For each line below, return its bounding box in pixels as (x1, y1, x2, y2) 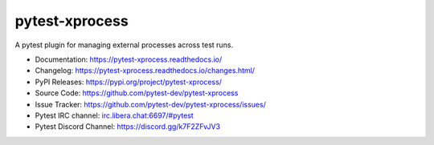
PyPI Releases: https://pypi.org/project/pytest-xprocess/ (35, 77, 223, 87)
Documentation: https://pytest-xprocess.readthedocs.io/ (35, 54, 223, 64)
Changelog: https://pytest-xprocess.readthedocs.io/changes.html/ (35, 66, 256, 75)
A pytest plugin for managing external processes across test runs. (14, 40, 233, 50)
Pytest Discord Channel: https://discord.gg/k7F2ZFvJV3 (35, 122, 221, 131)
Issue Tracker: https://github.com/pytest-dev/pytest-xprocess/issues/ (35, 99, 267, 109)
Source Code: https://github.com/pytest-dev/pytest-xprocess (35, 88, 239, 98)
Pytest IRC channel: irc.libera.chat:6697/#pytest (35, 111, 194, 120)
